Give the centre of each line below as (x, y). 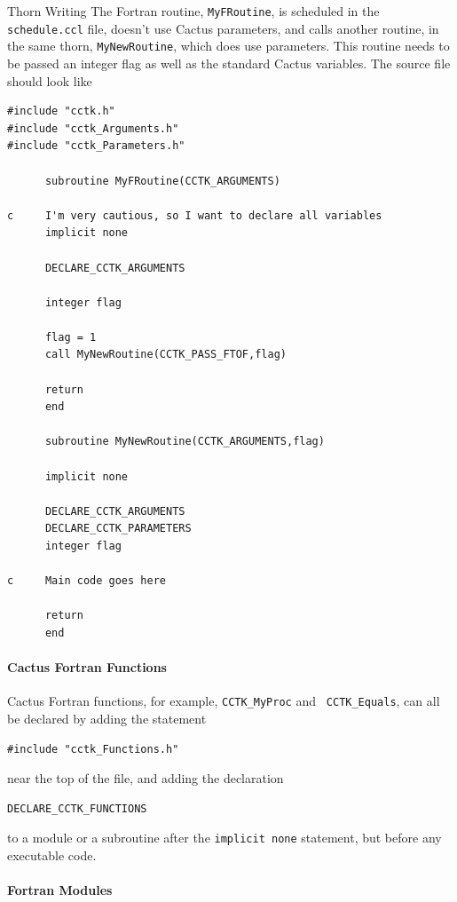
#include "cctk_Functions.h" (93, 749)
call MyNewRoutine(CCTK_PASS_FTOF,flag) (165, 355)
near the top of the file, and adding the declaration (146, 778)
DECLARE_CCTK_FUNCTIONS (77, 808)
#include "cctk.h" (61, 111)
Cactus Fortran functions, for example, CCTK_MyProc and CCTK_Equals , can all (224, 701)
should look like (50, 80)
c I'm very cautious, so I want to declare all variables (195, 215)
